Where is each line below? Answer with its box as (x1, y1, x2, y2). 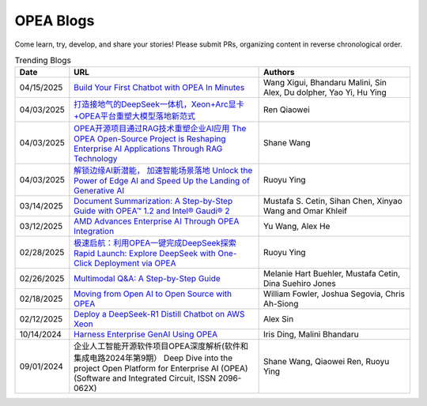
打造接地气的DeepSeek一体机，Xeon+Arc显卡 (74, 99, 244, 110)
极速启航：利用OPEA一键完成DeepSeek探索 (74, 238, 237, 249)
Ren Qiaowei (263, 104, 310, 115)
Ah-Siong (263, 299, 299, 310)
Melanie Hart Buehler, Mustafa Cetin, (263, 269, 401, 280)
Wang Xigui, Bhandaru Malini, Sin (263, 77, 387, 88)
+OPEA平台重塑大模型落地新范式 (74, 111, 195, 122)
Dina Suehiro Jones (263, 278, 336, 289)
